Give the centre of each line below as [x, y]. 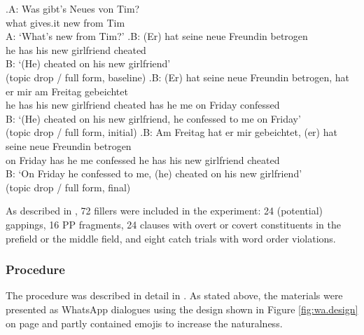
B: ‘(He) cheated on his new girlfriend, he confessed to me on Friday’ [153, 118]
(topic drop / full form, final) [68, 187]
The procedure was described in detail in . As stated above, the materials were [174, 295]
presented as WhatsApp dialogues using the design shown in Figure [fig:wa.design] [182, 309]
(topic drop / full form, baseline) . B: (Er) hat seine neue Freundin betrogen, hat [178, 77]
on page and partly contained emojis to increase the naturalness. [144, 323]
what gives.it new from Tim [65, 22]
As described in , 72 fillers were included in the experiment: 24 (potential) [164, 211]
